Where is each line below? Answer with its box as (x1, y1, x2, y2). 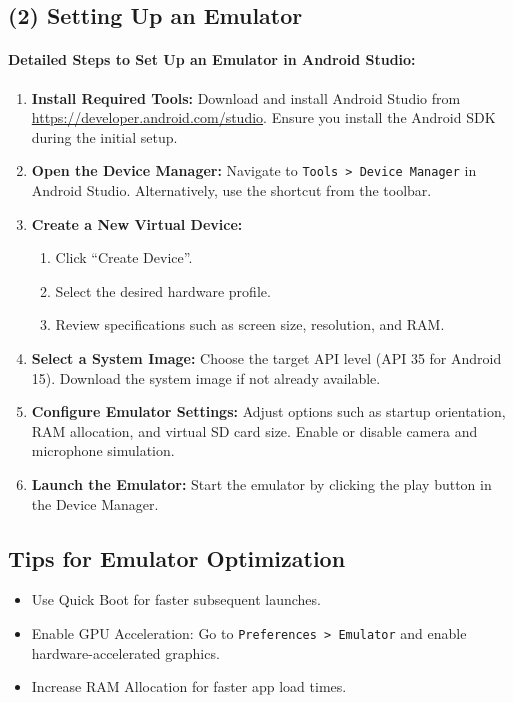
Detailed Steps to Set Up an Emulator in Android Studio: (8, 49, 416, 70)
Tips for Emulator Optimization (8, 542, 346, 573)
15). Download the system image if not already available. (31, 367, 381, 388)
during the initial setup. (31, 126, 178, 147)
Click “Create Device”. (55, 247, 193, 268)
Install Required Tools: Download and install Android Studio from (31, 87, 461, 108)
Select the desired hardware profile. (55, 280, 271, 301)
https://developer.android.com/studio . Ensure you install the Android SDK (31, 107, 496, 128)
